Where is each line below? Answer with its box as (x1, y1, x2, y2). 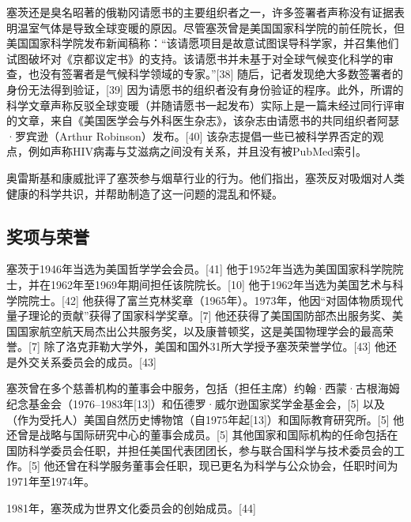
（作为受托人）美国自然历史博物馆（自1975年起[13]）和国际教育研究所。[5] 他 (6, 411, 405, 427)
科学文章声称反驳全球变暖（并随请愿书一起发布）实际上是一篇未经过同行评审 (6, 96, 405, 113)
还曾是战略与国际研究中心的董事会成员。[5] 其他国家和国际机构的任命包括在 (6, 426, 398, 443)
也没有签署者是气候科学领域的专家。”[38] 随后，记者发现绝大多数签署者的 (28, 66, 404, 82)
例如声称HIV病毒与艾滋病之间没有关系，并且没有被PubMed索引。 (28, 143, 367, 160)
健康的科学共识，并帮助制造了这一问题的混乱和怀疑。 (6, 185, 283, 201)
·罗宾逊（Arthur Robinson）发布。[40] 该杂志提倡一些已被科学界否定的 (6, 127, 373, 144)
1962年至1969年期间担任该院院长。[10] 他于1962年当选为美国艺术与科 (50, 276, 404, 292)
